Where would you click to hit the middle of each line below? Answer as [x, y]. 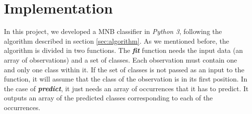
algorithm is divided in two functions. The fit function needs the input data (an [124, 50]
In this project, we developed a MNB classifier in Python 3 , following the [113, 31]
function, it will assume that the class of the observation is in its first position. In [126, 79]
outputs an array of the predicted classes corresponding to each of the [108, 98]
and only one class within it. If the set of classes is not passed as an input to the [124, 69]
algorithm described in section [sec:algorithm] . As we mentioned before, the [116, 41]
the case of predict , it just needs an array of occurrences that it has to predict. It [126, 88]
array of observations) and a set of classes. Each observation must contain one [121, 59]
